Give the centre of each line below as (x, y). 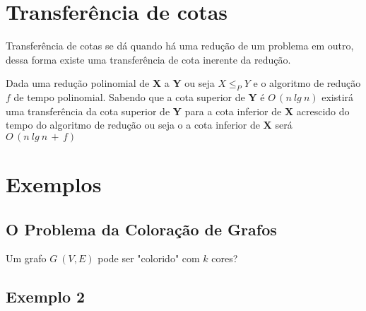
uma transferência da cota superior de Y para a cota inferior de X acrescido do (178, 111)
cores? (225, 258)
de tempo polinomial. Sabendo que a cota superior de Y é (139, 97)
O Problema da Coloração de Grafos (141, 229)
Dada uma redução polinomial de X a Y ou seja (110, 83)
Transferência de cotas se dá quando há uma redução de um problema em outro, (180, 46)
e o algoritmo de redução (307, 83)
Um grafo (26, 258)
